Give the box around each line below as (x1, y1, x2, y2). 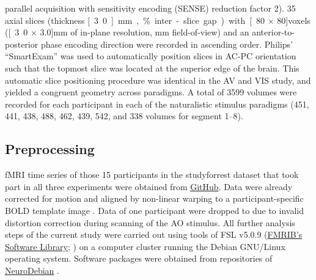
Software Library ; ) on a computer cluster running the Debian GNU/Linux (5, 240, 285, 252)
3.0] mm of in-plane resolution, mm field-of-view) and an (40, 26, 249, 39)
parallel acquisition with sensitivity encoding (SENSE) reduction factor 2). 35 (5, 2, 296, 14)
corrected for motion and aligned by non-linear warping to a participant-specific (5, 192, 304, 205)
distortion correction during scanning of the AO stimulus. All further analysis (5, 216, 295, 229)
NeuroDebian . (5, 263, 59, 276)
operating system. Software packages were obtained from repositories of (5, 252, 273, 265)
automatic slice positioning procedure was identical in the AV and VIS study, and (5, 73, 311, 86)
